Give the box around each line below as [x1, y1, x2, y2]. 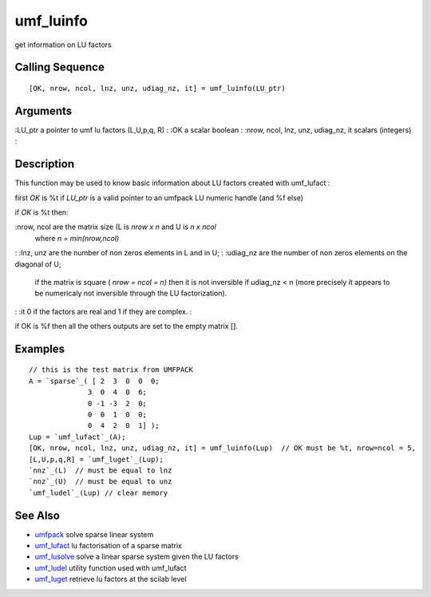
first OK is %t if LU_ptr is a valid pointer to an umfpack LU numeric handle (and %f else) [14, 192, 303, 203]
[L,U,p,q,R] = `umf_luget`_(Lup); [29, 455, 164, 464]
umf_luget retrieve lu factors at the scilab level [34, 575, 187, 584]
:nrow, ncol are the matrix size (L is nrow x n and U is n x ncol [14, 222, 217, 231]
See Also [14, 508, 60, 522]
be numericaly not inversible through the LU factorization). [34, 288, 227, 298]
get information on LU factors [14, 40, 112, 49]
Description [14, 157, 75, 171]
